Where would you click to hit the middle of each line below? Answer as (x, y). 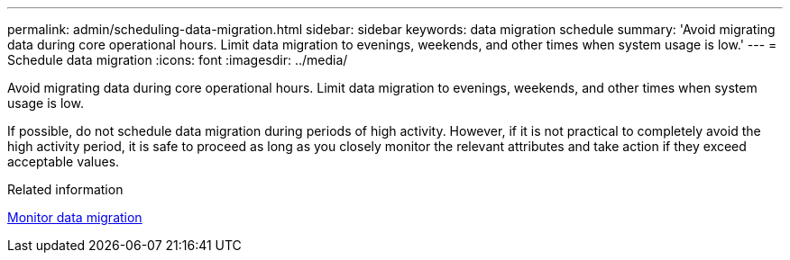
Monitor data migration (75, 217)
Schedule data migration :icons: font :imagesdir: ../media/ (178, 60)
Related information (65, 189)
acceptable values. (64, 161)
